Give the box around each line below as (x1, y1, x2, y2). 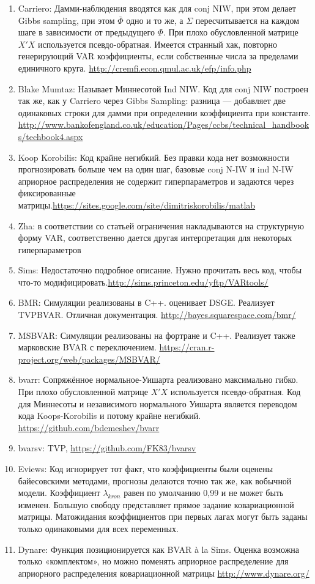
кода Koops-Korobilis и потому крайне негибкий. (18, 409, 201, 422)
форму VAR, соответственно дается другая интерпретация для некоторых (18, 231, 292, 244)
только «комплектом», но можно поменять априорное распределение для (18, 555, 289, 567)
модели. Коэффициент (18, 486, 100, 499)
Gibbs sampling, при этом (18, 13, 115, 26)
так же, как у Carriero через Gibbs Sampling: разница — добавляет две (18, 94, 286, 107)
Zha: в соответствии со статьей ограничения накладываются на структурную (18, 219, 305, 232)
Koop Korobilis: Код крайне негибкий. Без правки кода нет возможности (18, 150, 289, 163)
